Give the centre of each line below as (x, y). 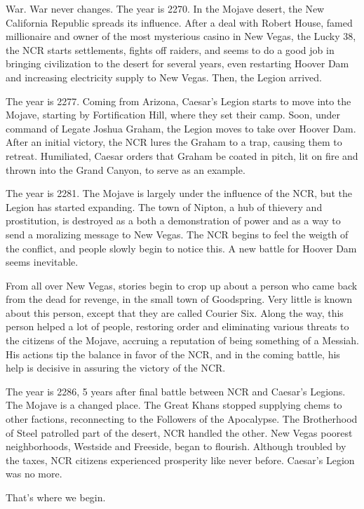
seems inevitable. (42, 262)
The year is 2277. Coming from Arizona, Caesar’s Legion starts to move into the (178, 101)
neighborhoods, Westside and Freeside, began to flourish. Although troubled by (176, 446)
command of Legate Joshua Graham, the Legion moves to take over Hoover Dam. (181, 128)
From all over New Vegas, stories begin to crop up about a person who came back (182, 285)
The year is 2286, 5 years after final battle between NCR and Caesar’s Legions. (176, 391)
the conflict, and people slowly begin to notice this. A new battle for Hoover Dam (181, 248)
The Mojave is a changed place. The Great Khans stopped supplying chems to (174, 405)
